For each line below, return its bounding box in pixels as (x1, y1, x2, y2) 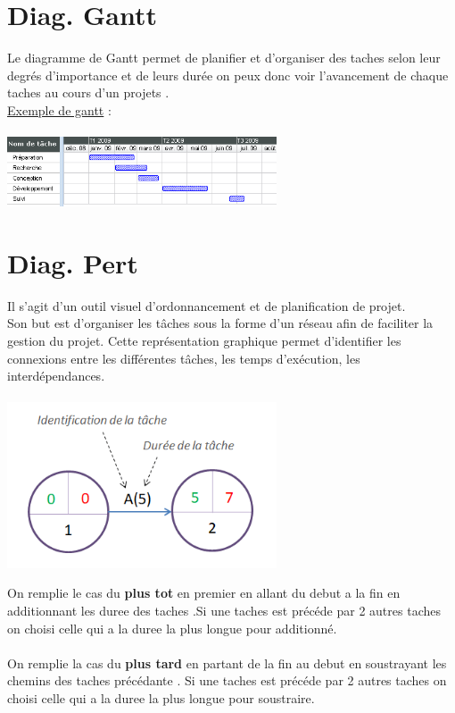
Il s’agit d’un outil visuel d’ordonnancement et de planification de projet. (7, 296, 406, 315)
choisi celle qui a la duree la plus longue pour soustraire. (7, 688, 315, 707)
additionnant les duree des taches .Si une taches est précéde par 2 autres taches (7, 601, 441, 620)
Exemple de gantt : (7, 100, 112, 119)
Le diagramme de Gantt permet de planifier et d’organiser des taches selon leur (7, 48, 441, 67)
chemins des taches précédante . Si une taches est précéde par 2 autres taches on (7, 671, 447, 690)
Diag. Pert (7, 244, 138, 281)
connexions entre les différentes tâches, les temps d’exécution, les (7, 348, 360, 367)
